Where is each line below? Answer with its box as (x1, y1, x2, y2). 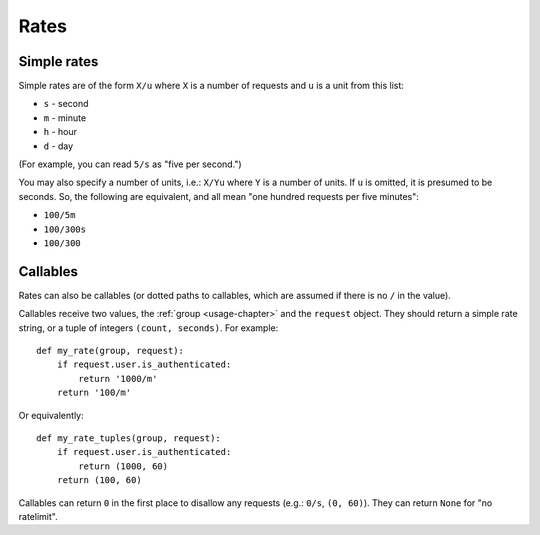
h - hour (43, 126, 77, 138)
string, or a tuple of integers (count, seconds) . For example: (18, 321, 279, 334)
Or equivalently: (18, 409, 84, 421)
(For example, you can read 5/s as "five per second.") (18, 158, 242, 170)
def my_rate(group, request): (36, 345, 185, 357)
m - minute (43, 111, 87, 124)
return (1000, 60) (78, 460, 169, 472)
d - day (43, 140, 74, 152)
